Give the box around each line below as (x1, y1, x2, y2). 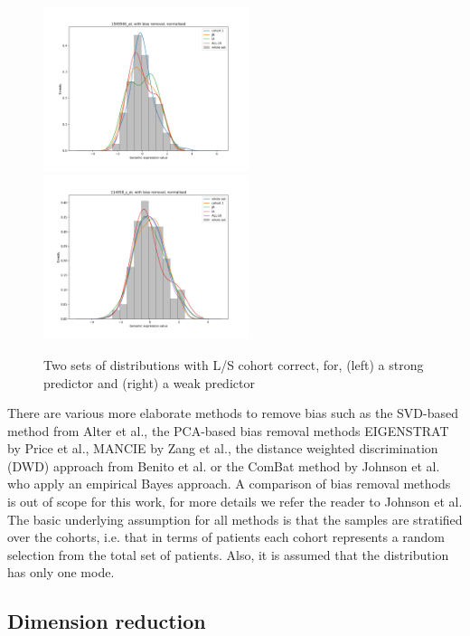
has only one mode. (7, 563, 115, 582)
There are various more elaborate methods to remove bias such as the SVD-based (7, 403, 458, 422)
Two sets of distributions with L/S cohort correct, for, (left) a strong (43, 355, 424, 374)
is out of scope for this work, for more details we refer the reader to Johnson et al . (7, 492, 463, 511)
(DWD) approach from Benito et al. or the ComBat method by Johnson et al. (7, 456, 440, 475)
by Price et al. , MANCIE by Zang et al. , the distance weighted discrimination (7, 439, 438, 458)
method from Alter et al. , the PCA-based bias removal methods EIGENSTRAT (7, 421, 449, 440)
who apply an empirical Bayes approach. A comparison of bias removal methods (7, 474, 451, 493)
